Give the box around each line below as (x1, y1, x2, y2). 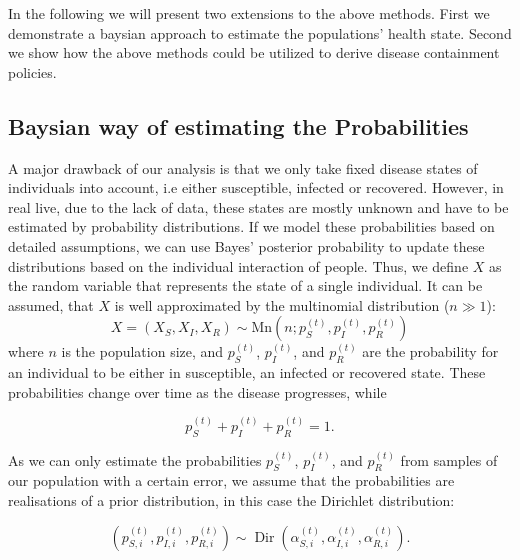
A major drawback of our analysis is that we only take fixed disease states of (8, 157, 478, 178)
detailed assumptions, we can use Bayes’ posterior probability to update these (8, 235, 485, 256)
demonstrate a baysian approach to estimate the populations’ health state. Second (8, 22, 512, 43)
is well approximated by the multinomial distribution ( (114, 294, 450, 315)
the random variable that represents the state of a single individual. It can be (8, 275, 483, 296)
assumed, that (8, 294, 94, 315)
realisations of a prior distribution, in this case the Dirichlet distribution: (8, 489, 455, 510)
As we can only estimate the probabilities (8, 449, 262, 470)
